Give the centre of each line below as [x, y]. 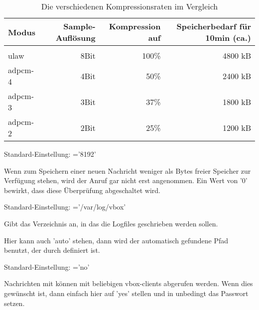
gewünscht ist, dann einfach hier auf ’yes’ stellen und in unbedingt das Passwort [126, 293]
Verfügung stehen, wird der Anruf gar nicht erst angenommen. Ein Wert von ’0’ [126, 180]
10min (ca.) [228, 38]
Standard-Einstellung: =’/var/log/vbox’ [65, 207]
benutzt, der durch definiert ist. [52, 250]
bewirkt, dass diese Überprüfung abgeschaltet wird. [82, 190]
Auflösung [75, 38]
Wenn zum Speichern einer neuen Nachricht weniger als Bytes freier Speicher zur [128, 170]
